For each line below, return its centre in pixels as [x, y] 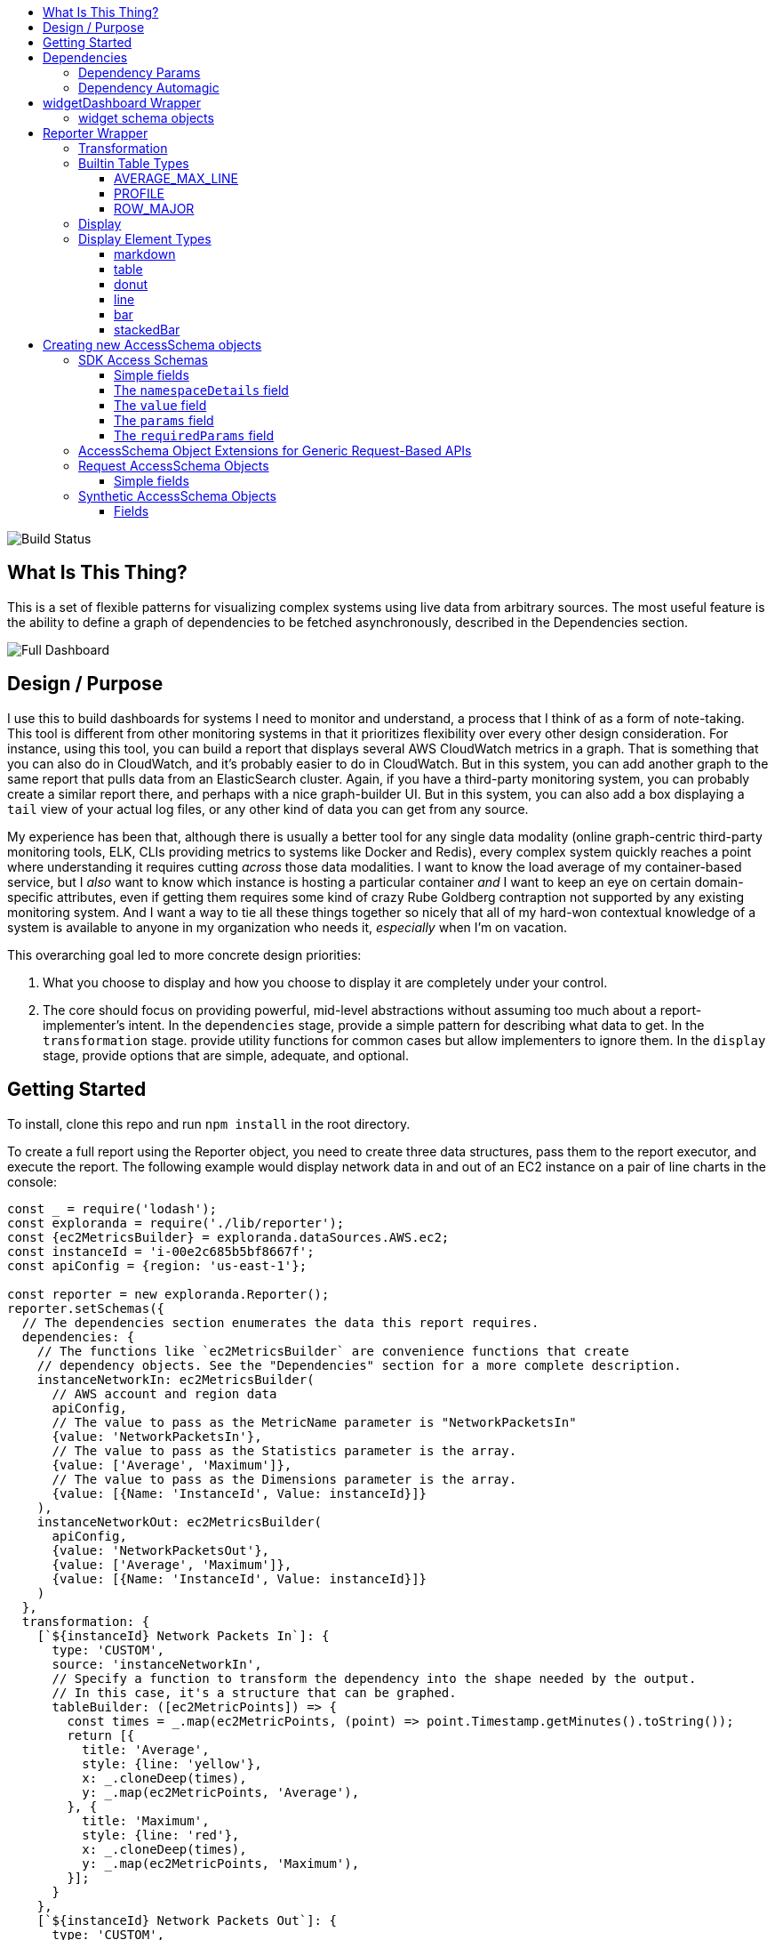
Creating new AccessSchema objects [152, 345]
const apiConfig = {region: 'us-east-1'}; [157, 1265]
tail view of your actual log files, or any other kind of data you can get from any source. [268, 809]
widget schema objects [146, 118]
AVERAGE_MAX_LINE [176, 178]
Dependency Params [140, 72]
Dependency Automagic [149, 88]
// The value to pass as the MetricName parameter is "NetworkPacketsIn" [314, 1422]
